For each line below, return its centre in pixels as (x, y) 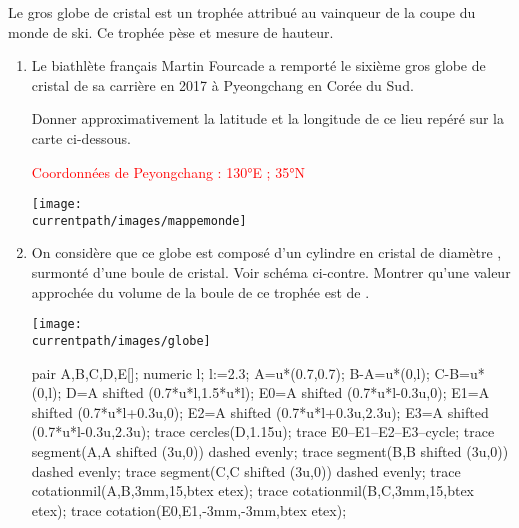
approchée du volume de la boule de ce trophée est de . (200, 291)
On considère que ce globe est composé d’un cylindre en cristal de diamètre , (266, 252)
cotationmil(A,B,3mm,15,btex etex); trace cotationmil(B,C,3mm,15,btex (252, 490)
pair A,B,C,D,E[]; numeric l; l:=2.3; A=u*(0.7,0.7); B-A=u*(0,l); (230, 372)
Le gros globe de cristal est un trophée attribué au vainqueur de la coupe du (242, 12)
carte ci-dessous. (81, 137)
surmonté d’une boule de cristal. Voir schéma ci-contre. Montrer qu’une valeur (271, 272)
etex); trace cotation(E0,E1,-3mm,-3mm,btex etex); (189, 509)
